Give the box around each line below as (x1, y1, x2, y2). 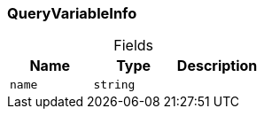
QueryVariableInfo (7, 4, 137, 22)
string (93, 78, 136, 92)
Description (176, 57, 258, 75)
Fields (113, 36, 154, 55)
